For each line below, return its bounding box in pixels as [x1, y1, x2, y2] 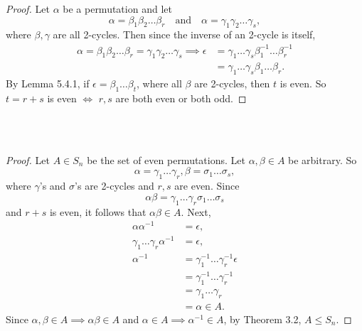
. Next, [181, 204, 211, 219]
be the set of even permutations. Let [87, 152, 245, 167]
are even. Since [174, 178, 240, 193]
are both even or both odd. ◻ [115, 90, 247, 105]
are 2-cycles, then [194, 76, 270, 91]
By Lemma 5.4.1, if [6, 76, 90, 91]
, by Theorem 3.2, [223, 311, 302, 326]
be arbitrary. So [288, 152, 357, 167]
